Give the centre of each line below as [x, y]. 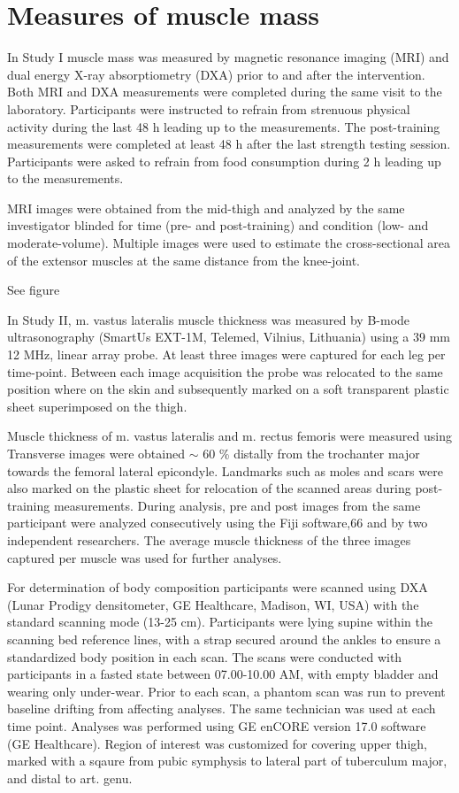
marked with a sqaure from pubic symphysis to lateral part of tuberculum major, [227, 761]
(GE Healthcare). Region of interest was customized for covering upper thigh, [217, 743]
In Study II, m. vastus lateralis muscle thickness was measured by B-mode [209, 319]
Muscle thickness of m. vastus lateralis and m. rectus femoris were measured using [229, 436]
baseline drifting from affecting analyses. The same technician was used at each [222, 708]
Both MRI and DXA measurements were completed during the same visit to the [225, 92]
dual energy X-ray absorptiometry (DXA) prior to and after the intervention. [216, 74]
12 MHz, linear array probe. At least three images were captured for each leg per [226, 354]
